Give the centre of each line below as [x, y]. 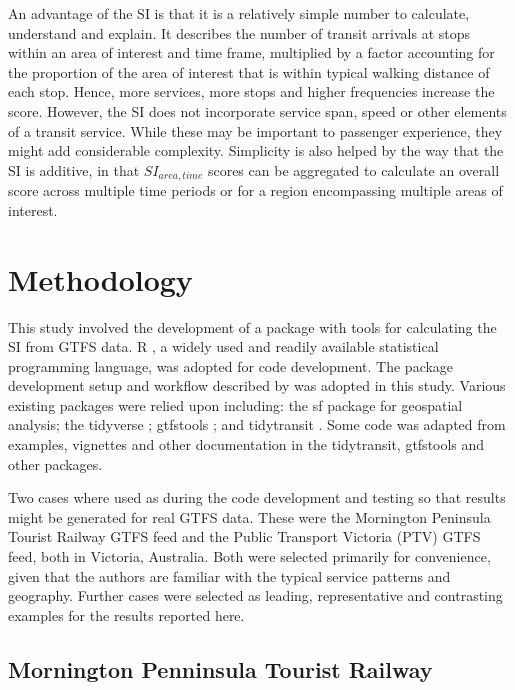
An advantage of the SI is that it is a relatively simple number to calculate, [239, 13]
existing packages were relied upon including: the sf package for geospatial [235, 404]
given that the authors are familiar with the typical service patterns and [229, 575]
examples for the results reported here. [126, 614]
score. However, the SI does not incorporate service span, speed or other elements [257, 110]
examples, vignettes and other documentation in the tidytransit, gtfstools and [246, 444]
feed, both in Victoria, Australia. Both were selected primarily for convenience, [249, 556]
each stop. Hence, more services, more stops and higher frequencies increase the [251, 91]
